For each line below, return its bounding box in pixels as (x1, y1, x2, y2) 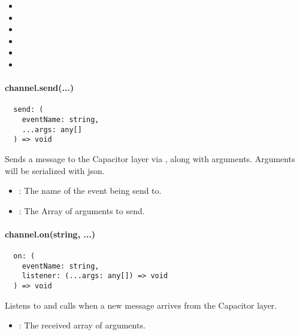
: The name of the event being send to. (19, 184, 162, 197)
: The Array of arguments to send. (19, 204, 145, 217)
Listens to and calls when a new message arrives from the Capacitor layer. (5, 299, 277, 311)
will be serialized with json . (5, 164, 105, 176)
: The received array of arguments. (19, 319, 146, 331)
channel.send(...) (5, 81, 74, 94)
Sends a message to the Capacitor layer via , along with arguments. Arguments (5, 152, 295, 165)
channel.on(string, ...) (5, 227, 96, 240)
